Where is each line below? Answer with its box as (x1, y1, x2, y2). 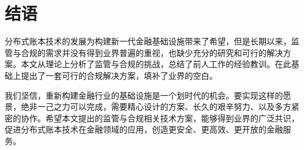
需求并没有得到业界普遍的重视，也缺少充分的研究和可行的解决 (45, 46, 283, 58)
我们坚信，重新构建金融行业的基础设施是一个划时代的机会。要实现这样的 (5, 89, 283, 101)
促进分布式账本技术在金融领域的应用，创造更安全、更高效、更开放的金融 (5, 123, 283, 135)
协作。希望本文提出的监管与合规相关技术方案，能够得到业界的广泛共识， (20, 111, 299, 124)
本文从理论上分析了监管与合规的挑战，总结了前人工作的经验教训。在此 (20, 58, 291, 70)
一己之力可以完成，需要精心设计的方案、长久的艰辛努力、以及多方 (37, 100, 291, 113)
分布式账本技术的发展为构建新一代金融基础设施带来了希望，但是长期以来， (5, 35, 291, 47)
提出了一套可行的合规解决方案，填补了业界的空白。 (20, 69, 217, 81)
